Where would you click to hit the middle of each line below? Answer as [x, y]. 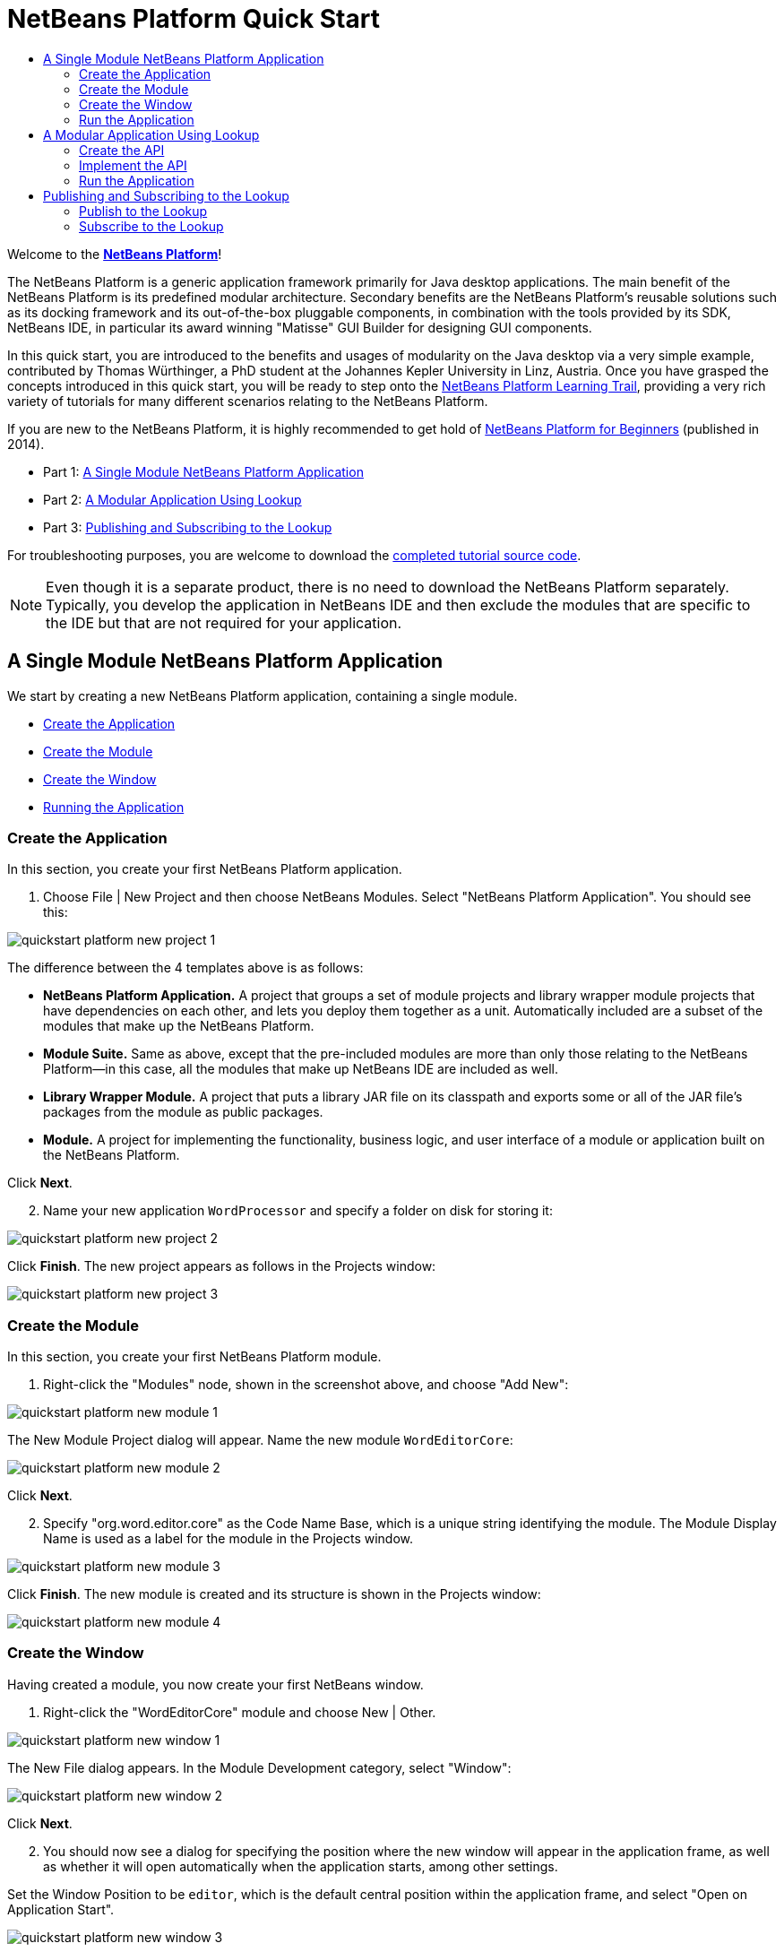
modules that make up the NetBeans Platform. [179, 1026]
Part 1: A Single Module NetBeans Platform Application [203, 471]
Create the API [122, 150]
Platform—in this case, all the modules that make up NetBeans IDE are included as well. [301, 1069]
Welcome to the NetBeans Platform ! [115, 254]
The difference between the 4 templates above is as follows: [185, 968]
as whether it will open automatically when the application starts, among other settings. [301, 1866]
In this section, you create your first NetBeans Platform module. [194, 1357]
